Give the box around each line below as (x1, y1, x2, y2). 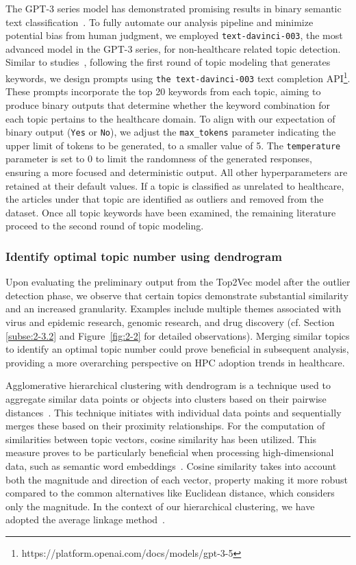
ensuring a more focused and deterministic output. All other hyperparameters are (5, 165, 348, 179)
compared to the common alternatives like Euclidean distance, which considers (5, 486, 335, 500)
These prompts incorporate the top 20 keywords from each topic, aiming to (5, 84, 321, 99)
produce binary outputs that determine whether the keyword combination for (5, 97, 331, 112)
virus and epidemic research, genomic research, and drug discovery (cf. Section (5, 315, 335, 329)
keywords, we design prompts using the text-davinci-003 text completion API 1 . (5, 69, 351, 85)
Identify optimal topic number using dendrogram (5, 247, 282, 264)
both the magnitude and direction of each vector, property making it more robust (5, 472, 348, 486)
